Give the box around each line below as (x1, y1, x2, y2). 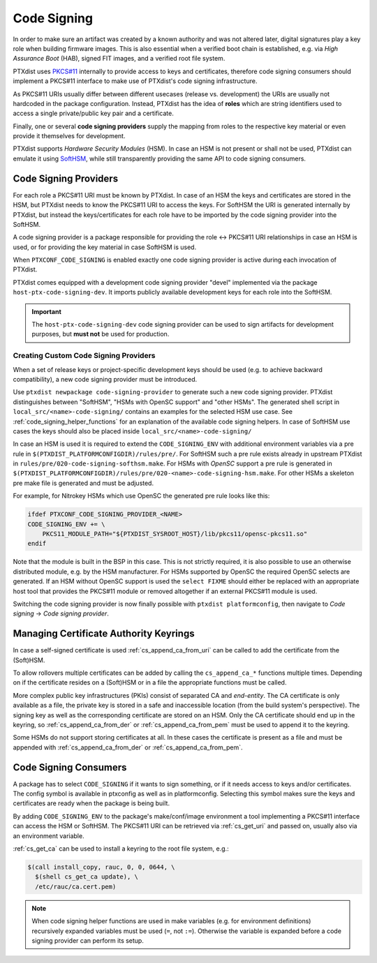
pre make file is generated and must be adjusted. (13, 479, 154, 487)
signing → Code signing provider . (13, 609, 110, 618)
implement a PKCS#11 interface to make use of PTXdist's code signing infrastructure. (13, 77, 258, 85)
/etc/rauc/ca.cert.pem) (35, 883, 117, 890)
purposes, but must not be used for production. (31, 330, 170, 338)
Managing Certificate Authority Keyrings (13, 628, 195, 640)
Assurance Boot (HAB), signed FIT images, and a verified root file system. (13, 54, 226, 63)
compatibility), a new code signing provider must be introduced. (13, 375, 198, 383)
